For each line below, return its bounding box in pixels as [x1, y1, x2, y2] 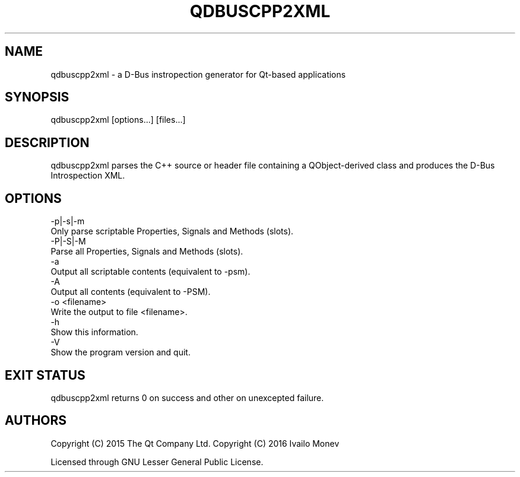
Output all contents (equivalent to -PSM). [50, 287, 211, 297]
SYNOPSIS [5, 90, 69, 105]
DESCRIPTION [5, 135, 90, 150]
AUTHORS [5, 413, 67, 428]
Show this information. [50, 327, 138, 338]
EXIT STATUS [5, 367, 85, 383]
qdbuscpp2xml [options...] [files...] [50, 115, 186, 125]
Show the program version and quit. [50, 347, 191, 358]
